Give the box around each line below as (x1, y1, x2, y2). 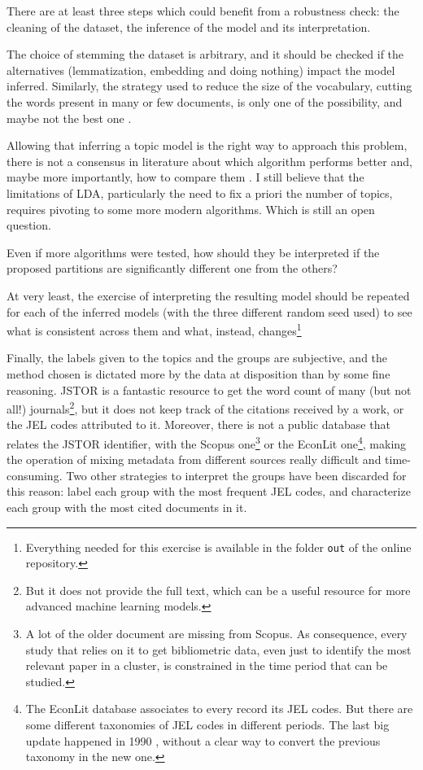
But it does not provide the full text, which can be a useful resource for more (25, 581, 411, 598)
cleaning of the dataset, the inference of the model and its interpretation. (7, 18, 371, 35)
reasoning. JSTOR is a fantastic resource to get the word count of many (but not (7, 381, 412, 398)
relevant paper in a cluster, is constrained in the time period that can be (25, 657, 388, 674)
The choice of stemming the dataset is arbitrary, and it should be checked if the (7, 46, 404, 63)
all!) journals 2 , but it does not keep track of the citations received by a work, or (7, 398, 404, 417)
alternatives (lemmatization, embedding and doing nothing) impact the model (7, 61, 395, 78)
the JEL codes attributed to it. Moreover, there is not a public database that (7, 416, 390, 433)
